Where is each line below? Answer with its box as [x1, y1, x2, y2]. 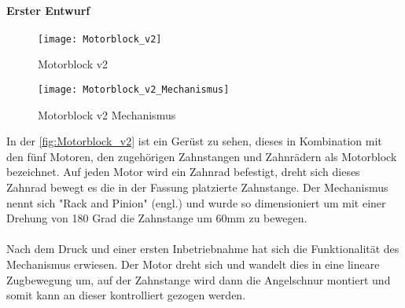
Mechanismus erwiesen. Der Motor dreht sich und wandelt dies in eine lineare [6, 256, 380, 273]
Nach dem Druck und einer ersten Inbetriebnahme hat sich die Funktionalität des [6, 240, 399, 257]
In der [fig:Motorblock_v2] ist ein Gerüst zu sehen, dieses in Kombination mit [6, 133, 382, 149]
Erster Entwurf [6, 2, 90, 18]
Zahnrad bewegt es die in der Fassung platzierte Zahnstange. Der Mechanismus [6, 179, 388, 196]
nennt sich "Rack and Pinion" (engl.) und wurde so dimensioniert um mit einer [6, 194, 386, 211]
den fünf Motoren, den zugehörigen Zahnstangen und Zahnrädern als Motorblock [6, 148, 397, 164]
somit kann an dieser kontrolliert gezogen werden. [6, 287, 246, 303]
